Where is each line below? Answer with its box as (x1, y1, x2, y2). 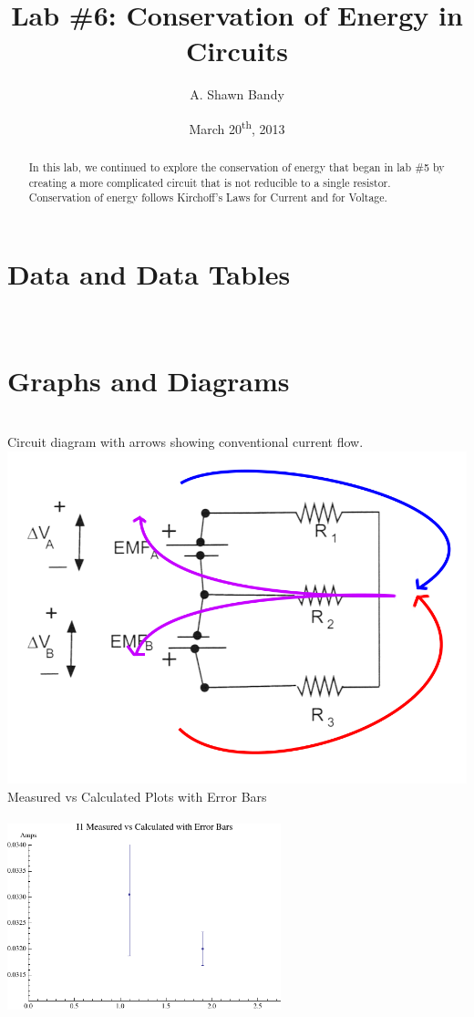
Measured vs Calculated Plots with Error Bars (7, 786, 267, 805)
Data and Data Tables (7, 254, 291, 292)
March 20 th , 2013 (189, 116, 285, 138)
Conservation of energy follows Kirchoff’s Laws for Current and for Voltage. (28, 190, 387, 205)
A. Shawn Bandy (190, 85, 284, 104)
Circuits (186, 32, 288, 69)
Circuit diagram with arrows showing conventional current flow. (7, 432, 364, 451)
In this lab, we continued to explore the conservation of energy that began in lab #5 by (28, 159, 445, 174)
